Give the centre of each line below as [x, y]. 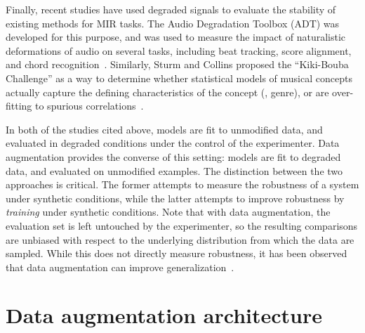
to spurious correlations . [89, 106]
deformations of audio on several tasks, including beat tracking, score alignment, [179, 50]
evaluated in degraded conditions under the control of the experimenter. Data [173, 143]
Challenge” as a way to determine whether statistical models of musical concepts [179, 78]
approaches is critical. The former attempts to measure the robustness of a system [182, 184]
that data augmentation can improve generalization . [120, 267]
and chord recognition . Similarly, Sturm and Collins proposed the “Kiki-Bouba [177, 64]
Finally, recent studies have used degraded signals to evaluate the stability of [171, 9]
